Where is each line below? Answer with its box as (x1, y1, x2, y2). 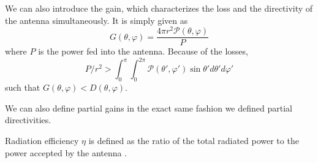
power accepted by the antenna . (5, 146, 127, 159)
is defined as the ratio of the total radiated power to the (88, 134, 299, 146)
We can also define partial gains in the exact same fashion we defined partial (5, 101, 292, 114)
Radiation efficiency (5, 134, 79, 146)
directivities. (5, 113, 51, 126)
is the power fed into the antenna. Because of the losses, (38, 45, 248, 58)
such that (5, 81, 40, 94)
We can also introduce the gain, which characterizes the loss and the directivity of (5, 2, 313, 14)
